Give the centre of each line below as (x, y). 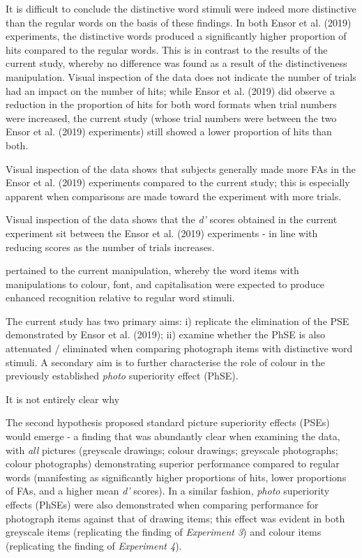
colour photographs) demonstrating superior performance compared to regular (173, 463)
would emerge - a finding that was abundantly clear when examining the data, (173, 436)
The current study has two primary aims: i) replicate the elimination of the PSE (178, 321)
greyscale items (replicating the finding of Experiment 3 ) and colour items (164, 532)
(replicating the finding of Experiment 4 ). (94, 545)
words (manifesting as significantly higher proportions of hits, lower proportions (176, 477)
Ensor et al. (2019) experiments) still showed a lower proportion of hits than (169, 131)
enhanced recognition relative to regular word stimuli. (120, 297)
